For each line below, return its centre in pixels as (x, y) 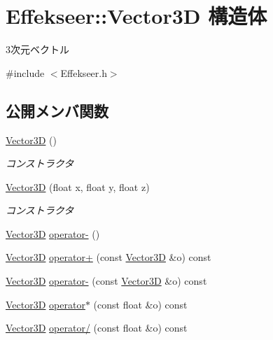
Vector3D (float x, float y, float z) (78, 186)
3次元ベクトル (37, 49)
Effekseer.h (84, 72)
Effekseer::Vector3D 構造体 (136, 16)
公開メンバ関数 (57, 110)
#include (25, 72)
